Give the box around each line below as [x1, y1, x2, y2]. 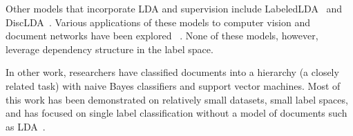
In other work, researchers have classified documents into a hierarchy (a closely [6, 65, 339, 79]
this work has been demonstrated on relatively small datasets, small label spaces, [6, 92, 348, 106]
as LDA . [6, 119, 46, 133]
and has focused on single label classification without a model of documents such [6, 106, 347, 120]
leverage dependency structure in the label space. [6, 41, 213, 56]
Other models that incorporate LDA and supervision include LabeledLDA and [6, 1, 343, 15]
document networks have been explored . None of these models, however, [6, 28, 318, 43]
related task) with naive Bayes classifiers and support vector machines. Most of [6, 78, 341, 93]
